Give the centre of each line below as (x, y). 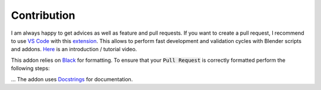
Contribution (43, 15)
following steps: (30, 68)
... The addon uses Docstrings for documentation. (72, 79)
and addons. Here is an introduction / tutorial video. (74, 49)
